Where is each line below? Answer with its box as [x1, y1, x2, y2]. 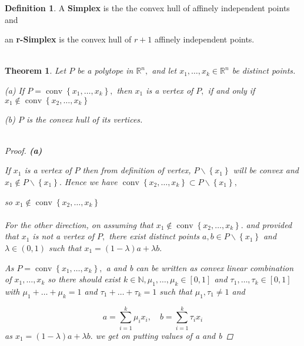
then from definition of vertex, [82, 164, 191, 176]
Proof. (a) [5, 144, 42, 156]
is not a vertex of [32, 230, 95, 242]
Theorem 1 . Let [5, 64, 66, 77]
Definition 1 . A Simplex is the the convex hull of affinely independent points [5, 2, 290, 14]
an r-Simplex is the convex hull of [5, 33, 132, 45]
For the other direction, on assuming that [5, 218, 153, 230]
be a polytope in [77, 64, 133, 77]
